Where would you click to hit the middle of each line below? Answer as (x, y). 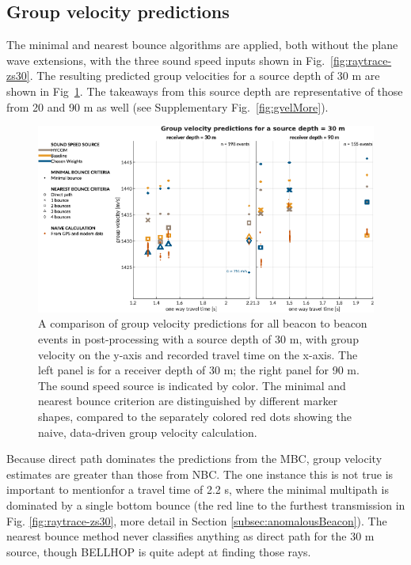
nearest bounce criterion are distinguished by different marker (188, 401)
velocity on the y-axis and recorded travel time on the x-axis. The (198, 354)
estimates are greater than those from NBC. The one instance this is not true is (200, 474)
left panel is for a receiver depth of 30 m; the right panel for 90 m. (199, 370)
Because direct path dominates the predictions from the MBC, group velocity (194, 459)
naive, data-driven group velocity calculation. (148, 432)
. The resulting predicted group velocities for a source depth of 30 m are (205, 76)
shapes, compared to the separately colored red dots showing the (195, 416)
